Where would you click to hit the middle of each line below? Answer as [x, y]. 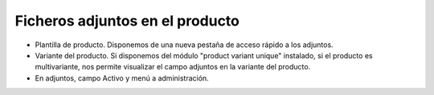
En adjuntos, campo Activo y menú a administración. [122, 78]
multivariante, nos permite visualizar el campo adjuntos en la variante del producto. [173, 67]
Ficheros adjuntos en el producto [127, 21]
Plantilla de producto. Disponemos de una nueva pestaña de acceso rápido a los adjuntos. [184, 45]
